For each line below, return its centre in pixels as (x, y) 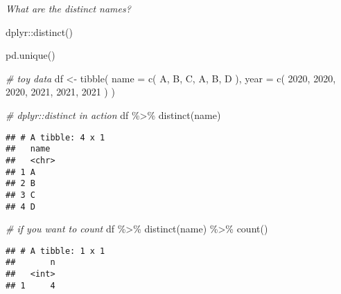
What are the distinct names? (68, 8)
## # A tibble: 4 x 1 (55, 137)
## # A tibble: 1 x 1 (55, 251)
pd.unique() (30, 55)
